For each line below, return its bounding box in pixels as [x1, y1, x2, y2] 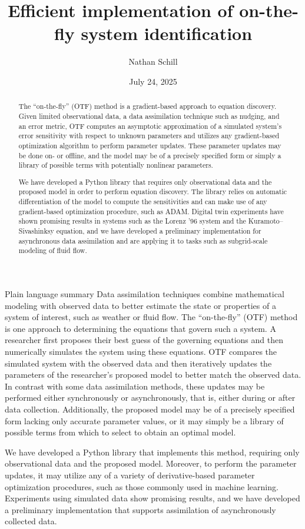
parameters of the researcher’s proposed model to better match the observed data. [5, 368, 301, 381]
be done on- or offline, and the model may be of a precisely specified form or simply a [18, 150, 281, 160]
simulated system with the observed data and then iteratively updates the [5, 357, 272, 369]
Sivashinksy [18, 226, 54, 236]
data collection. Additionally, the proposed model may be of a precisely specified [5, 402, 295, 415]
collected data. [5, 515, 57, 527]
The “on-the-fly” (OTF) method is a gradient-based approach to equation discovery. [18, 101, 277, 111]
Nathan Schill [128, 55, 178, 68]
